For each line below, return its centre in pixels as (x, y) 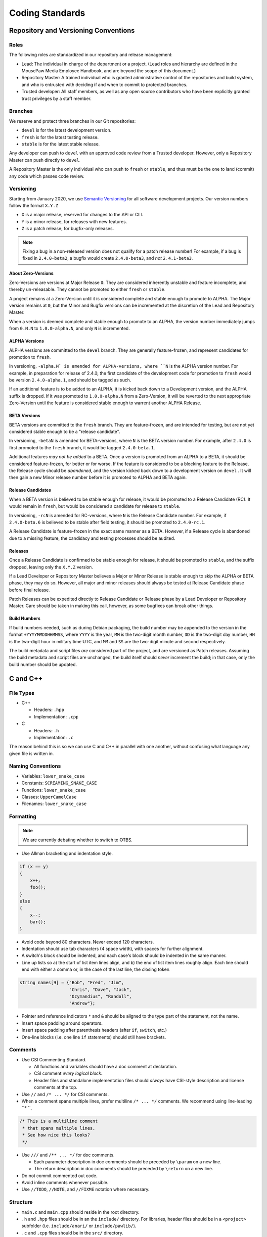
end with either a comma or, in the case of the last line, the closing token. (96, 969)
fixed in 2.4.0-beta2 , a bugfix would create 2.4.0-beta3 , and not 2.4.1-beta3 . (108, 258)
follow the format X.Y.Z (34, 206)
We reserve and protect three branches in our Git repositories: (72, 121)
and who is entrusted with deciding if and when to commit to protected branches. (105, 85)
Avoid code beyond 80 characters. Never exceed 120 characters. (88, 942)
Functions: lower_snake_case (54, 790)
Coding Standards (47, 13)
